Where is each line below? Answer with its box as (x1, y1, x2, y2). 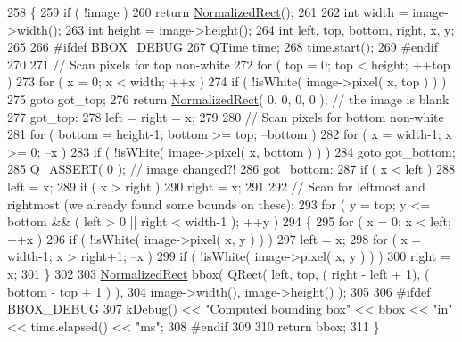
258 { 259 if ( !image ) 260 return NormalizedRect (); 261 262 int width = (7, 3, 408, 20)
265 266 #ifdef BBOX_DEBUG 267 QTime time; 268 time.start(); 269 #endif (7, 37, 439, 56)
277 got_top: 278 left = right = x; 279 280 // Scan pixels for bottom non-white (7, 107, 444, 126)
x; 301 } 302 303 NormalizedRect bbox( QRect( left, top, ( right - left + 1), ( (7, 264, 430, 282)
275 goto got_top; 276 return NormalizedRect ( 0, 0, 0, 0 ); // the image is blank (7, 89, 450, 108)
